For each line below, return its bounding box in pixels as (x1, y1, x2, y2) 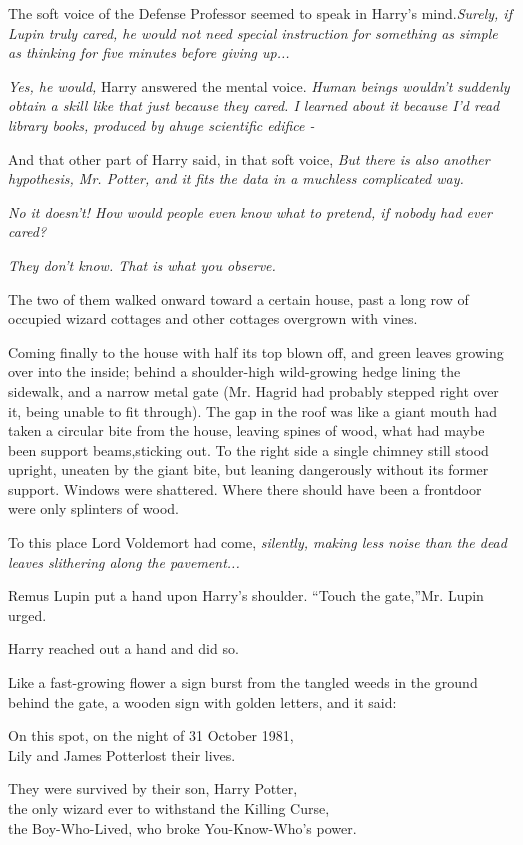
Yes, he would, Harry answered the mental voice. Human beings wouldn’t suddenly (8, 75, 510, 96)
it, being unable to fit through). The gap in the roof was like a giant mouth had (8, 400, 498, 421)
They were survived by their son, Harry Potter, (8, 778, 298, 799)
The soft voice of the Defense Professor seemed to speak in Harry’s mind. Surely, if (8, 3, 512, 23)
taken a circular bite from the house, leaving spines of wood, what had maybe (8, 420, 485, 441)
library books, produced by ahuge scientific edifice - (8, 114, 315, 135)
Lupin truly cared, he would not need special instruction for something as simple (8, 22, 498, 43)
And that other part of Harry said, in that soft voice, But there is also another (8, 148, 490, 169)
